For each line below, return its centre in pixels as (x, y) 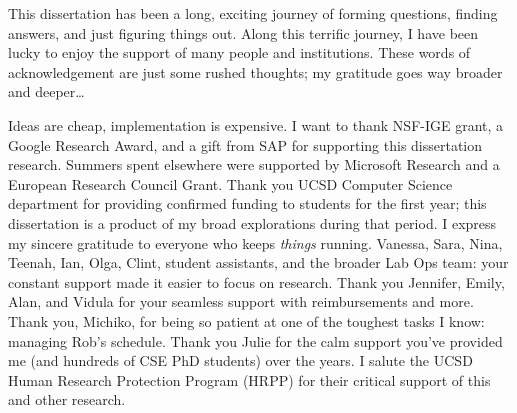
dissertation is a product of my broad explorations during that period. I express (252, 222)
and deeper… (46, 91)
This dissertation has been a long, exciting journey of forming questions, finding (253, 13)
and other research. (67, 399)
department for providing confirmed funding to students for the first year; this (247, 203)
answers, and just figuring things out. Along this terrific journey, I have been (243, 32)
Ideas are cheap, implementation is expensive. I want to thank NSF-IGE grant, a (256, 124)
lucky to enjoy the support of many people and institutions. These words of (239, 52)
